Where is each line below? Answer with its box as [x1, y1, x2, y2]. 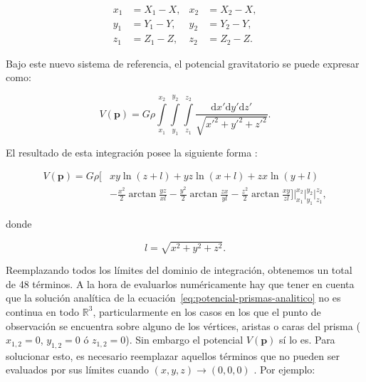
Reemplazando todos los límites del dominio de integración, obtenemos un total [6, 262, 352, 277]
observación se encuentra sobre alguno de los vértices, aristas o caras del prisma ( [6, 318, 360, 333]
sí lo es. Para [279, 332, 335, 347]
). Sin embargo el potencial [125, 332, 244, 347]
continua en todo [6, 304, 80, 319]
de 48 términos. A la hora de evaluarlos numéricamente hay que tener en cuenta [6, 276, 355, 291]
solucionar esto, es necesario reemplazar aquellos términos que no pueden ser [6, 348, 340, 363]
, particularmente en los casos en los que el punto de [93, 304, 321, 319]
